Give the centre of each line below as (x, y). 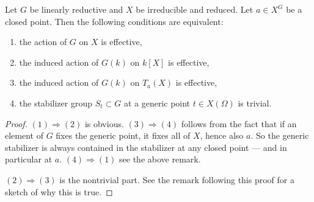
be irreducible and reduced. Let (195, 9)
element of (24, 135)
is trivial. (255, 103)
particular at (29, 159)
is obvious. (104, 123)
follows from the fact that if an (239, 123)
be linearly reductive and (76, 9)
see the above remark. (160, 159)
